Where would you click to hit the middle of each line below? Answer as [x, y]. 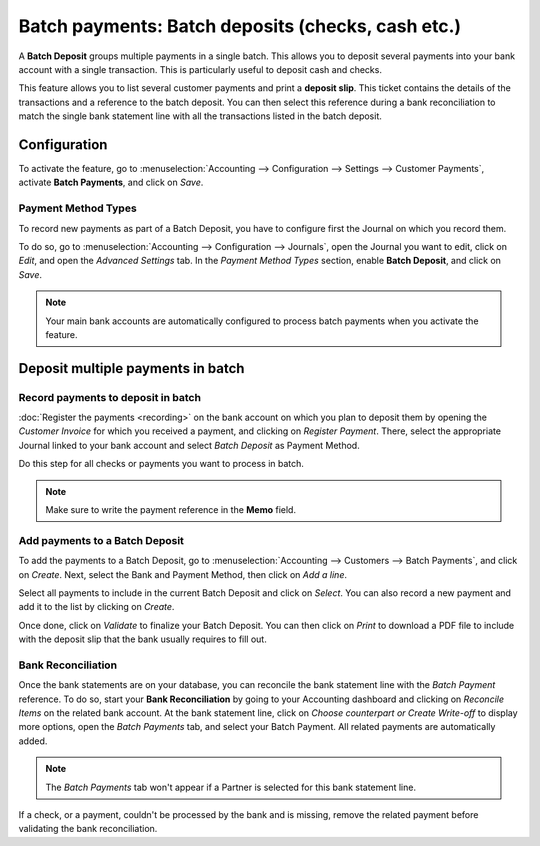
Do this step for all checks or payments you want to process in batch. [161, 464]
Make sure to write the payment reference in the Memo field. [171, 509]
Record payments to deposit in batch [110, 397]
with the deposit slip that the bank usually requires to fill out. [142, 639]
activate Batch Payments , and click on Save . [111, 182]
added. [33, 741]
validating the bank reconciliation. [88, 829]
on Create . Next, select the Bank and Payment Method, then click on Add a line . [182, 574]
